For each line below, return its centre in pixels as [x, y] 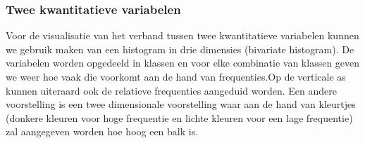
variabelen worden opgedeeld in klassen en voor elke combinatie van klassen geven [183, 63]
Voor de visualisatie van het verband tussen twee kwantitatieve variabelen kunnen [182, 35]
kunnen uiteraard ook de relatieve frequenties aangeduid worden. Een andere [171, 90]
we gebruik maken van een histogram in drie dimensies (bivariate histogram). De [180, 49]
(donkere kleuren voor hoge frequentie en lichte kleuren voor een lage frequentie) [179, 117]
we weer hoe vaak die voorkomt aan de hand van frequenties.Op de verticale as [176, 76]
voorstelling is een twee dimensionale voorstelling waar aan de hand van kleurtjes [181, 104]
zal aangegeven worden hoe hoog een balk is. [102, 131]
